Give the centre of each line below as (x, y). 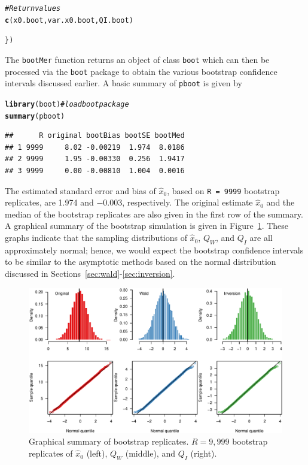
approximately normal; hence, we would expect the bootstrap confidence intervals (154, 250)
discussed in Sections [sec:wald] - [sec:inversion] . (90, 274)
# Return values (33, 8)
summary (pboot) (35, 116)
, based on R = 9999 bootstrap (223, 190)
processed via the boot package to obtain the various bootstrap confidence (141, 71)
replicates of (51, 453)
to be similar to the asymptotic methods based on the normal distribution (141, 262)
